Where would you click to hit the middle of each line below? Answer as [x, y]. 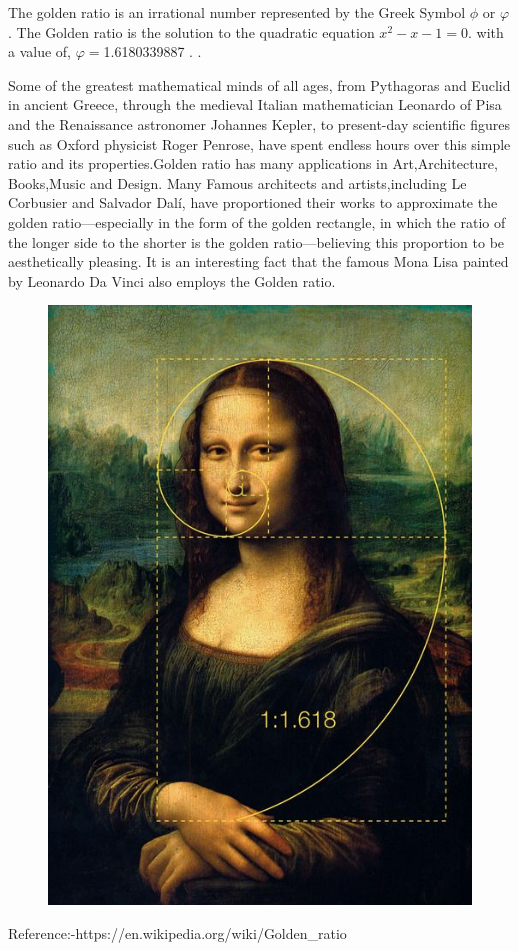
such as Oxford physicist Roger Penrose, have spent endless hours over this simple [259, 143]
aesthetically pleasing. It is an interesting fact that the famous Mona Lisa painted [258, 261]
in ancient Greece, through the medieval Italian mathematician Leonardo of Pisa [255, 104]
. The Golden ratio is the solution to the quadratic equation [191, 31]
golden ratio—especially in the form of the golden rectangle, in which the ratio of [257, 221]
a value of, [39, 51]
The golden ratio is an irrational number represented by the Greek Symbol [237, 12]
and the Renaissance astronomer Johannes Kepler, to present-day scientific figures [259, 123]
